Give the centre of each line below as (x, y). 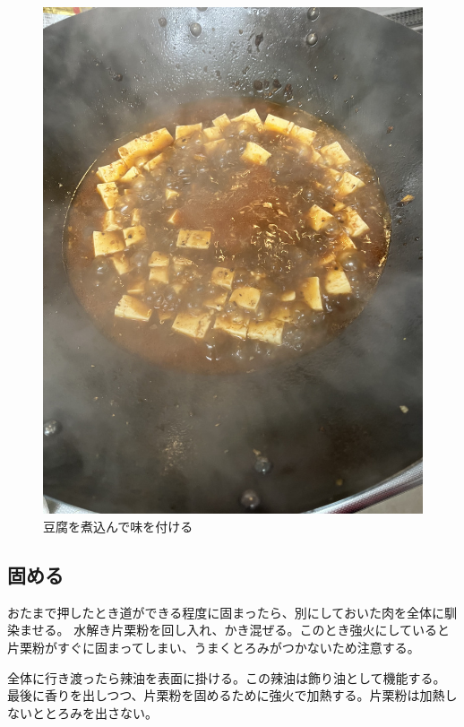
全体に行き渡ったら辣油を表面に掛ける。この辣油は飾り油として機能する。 (227, 677)
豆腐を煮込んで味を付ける (118, 526)
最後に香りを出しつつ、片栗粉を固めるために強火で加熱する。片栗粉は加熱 (226, 695)
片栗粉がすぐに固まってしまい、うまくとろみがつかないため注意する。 (214, 647)
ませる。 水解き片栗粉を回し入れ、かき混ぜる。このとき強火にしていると (234, 630)
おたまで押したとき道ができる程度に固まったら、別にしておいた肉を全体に (226, 612)
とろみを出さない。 (101, 712)
